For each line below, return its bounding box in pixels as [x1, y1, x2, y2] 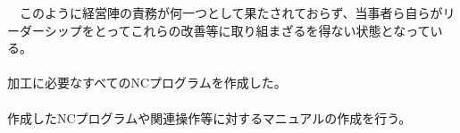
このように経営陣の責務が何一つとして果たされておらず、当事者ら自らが [19, 4, 443, 21]
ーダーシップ [7, 21, 82, 39]
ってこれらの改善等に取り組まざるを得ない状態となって [106, 21, 431, 39]
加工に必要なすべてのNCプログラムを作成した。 [7, 73, 287, 92]
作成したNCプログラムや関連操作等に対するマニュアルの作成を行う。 [7, 108, 412, 127]
